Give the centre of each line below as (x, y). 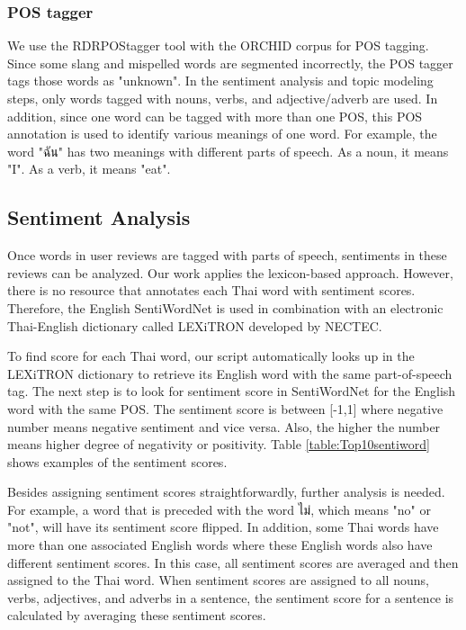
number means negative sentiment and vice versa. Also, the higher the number (224, 426)
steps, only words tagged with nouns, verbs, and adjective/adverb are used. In (223, 98)
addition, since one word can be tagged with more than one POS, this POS (215, 116)
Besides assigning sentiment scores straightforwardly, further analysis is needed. (226, 492)
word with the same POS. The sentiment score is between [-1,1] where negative (225, 408)
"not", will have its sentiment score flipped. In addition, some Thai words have (223, 527)
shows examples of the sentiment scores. (117, 461)
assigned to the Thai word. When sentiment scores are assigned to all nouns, (218, 580)
